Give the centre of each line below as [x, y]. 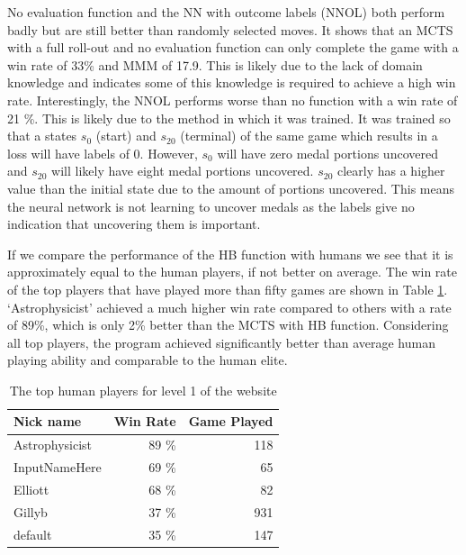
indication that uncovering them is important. [134, 224]
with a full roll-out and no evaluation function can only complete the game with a [233, 47]
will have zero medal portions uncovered [327, 153]
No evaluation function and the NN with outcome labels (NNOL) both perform [226, 12]
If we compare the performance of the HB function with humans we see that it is [230, 254]
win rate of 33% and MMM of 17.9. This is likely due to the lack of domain [215, 64]
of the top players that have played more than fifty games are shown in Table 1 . [228, 289]
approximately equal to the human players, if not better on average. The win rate [232, 272]
